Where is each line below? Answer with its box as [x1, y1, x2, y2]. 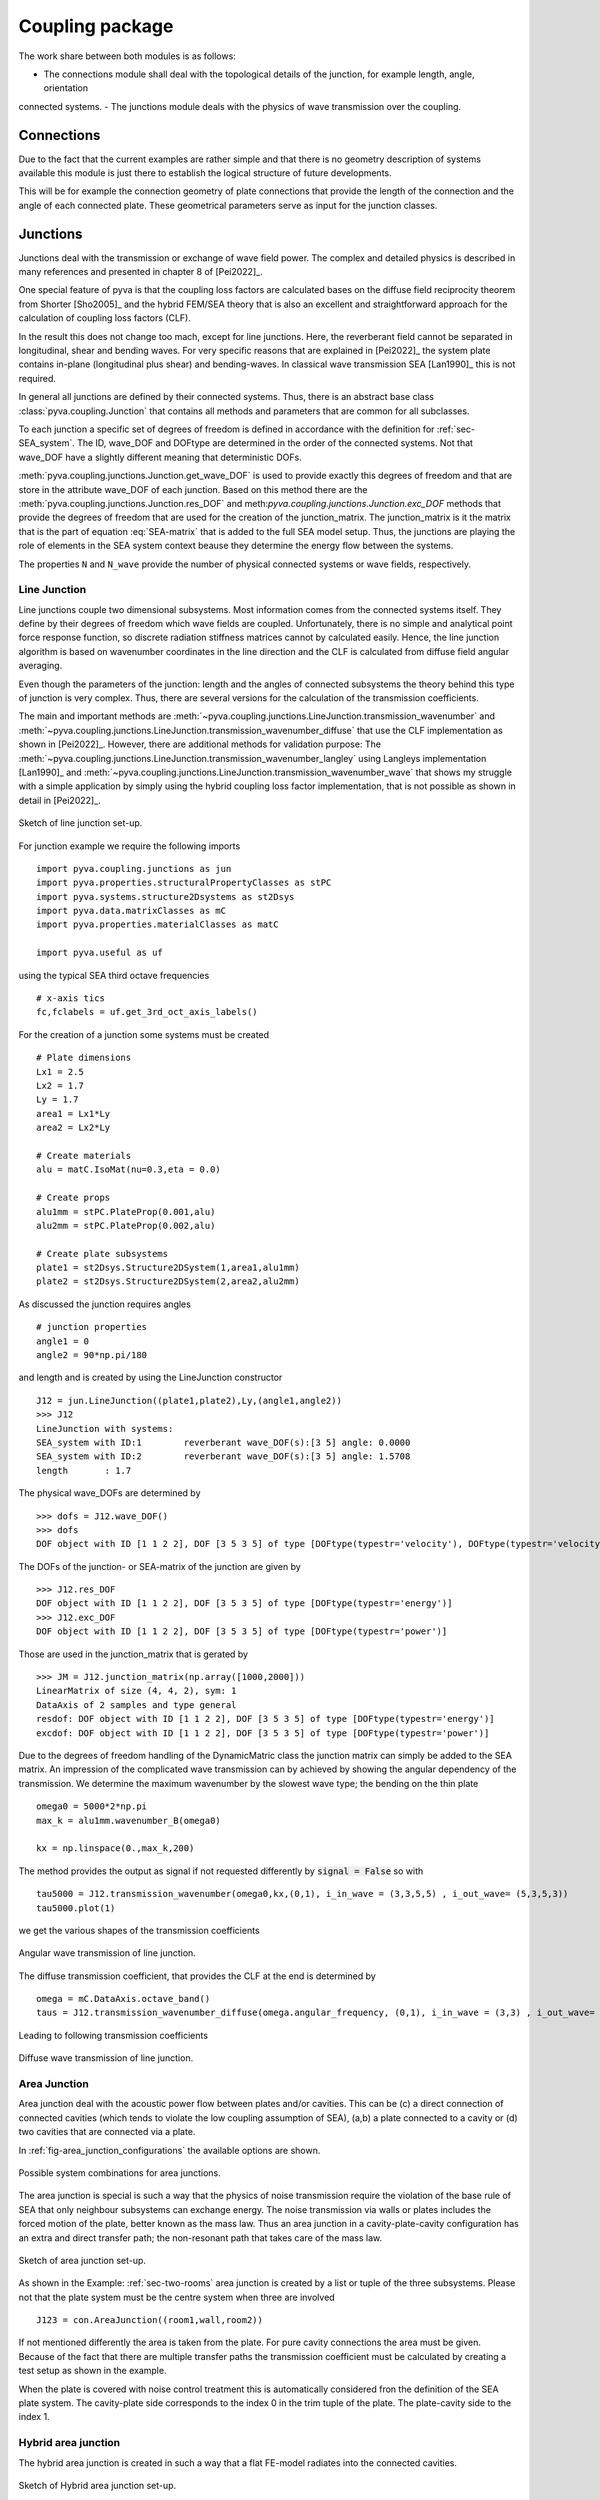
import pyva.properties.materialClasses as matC [36, 919, 279, 930]
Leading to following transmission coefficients [18, 2029, 209, 2041]
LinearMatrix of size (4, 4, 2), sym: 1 [36, 1685, 237, 1697]
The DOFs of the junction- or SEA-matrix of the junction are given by [18, 1560, 302, 1572]
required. [18, 372, 57, 384]
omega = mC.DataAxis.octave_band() [36, 1993, 211, 2005]
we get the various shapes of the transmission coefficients [18, 1924, 260, 1936]
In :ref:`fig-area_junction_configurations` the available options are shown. [18, 2144, 321, 2156]
